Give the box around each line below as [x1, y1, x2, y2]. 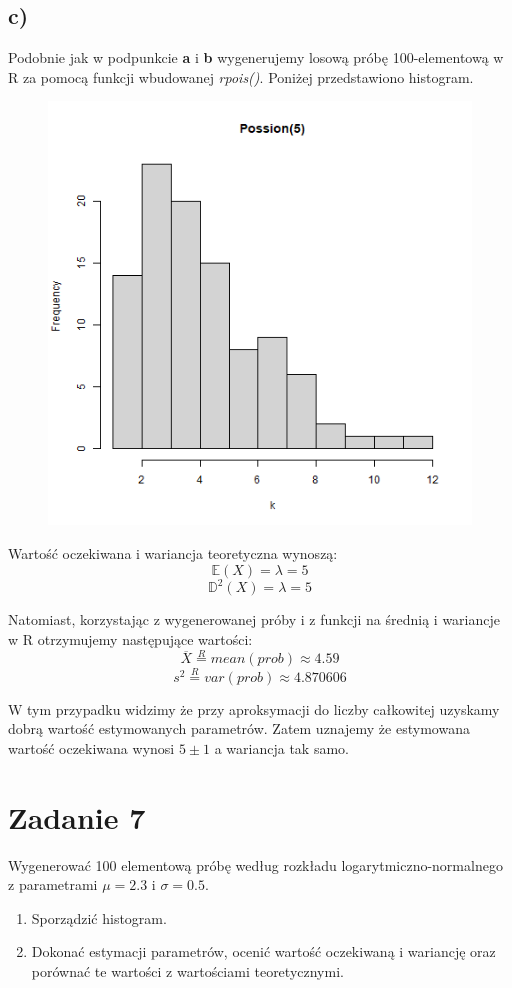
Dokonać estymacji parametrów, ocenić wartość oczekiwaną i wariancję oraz [31, 941, 496, 962]
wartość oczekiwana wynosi [8, 737, 175, 758]
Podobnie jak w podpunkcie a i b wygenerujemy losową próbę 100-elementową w [8, 47, 504, 68]
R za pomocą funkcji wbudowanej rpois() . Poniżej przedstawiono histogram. [8, 66, 474, 87]
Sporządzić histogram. [31, 907, 167, 928]
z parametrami [8, 874, 98, 895]
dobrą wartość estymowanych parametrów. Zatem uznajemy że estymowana [8, 718, 470, 739]
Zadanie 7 [8, 796, 146, 837]
